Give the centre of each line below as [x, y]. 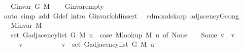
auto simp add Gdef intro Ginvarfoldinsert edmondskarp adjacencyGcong [121, 15]
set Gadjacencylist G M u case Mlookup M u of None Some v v [123, 34]
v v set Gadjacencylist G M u [87, 44]
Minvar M [26, 25]
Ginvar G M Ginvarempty [57, 6]
